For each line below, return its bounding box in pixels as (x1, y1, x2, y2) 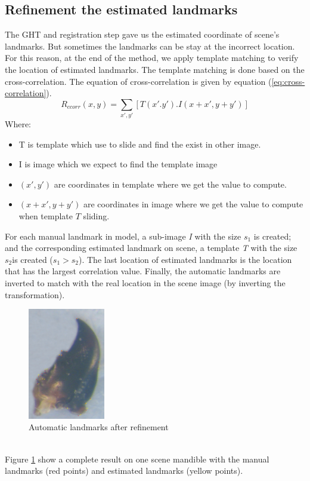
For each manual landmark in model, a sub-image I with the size (5, 229, 241, 242)
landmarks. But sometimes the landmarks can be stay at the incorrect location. (5, 39, 295, 52)
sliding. (83, 210, 110, 222)
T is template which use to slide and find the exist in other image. (18, 137, 261, 150)
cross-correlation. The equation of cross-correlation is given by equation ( (5, 75, 272, 87)
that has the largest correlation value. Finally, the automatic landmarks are (5, 265, 281, 277)
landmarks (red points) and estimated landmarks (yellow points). (5, 464, 243, 477)
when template (18, 210, 73, 222)
